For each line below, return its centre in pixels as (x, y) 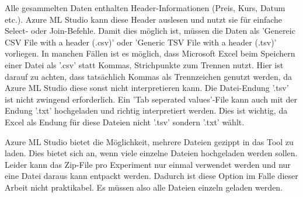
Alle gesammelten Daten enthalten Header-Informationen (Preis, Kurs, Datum (145, 8)
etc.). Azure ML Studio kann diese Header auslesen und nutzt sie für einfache (144, 19)
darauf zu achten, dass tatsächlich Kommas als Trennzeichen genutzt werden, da (149, 76)
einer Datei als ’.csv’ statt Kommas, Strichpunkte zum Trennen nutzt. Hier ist (144, 64)
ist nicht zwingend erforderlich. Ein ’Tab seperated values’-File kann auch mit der (151, 99)
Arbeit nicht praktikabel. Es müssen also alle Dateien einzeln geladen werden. (144, 187)
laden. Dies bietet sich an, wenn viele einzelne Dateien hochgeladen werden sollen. (151, 153)
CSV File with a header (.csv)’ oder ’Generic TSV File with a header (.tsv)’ (141, 42)
